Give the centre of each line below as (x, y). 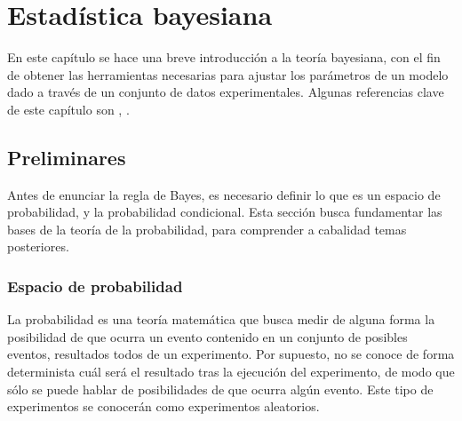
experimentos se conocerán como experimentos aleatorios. (163, 406)
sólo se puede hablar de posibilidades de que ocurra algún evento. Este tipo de (220, 389)
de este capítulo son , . (68, 109)
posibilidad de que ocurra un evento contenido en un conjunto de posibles (207, 336)
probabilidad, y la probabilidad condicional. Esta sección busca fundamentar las (225, 212)
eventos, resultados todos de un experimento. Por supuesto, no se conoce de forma (231, 354)
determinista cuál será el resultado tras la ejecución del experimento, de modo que (231, 372)
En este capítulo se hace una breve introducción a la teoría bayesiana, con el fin (224, 57)
